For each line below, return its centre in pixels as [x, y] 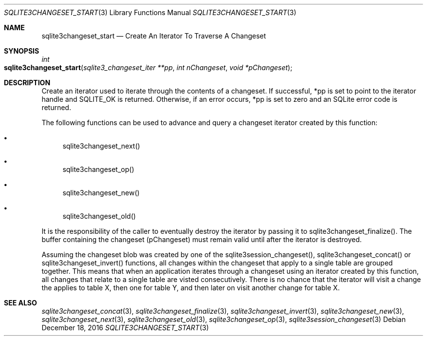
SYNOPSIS [22, 51]
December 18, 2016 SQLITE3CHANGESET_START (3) [125, 328]
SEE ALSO [20, 303]
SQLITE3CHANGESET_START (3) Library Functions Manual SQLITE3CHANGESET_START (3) [150, 12]
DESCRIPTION [27, 83]
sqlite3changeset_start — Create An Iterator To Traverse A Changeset [154, 36]
